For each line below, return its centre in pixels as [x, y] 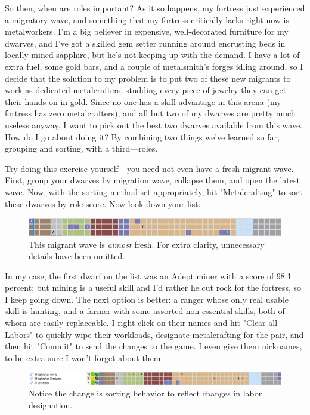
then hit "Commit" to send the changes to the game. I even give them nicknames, [154, 346]
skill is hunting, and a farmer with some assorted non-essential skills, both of [145, 311]
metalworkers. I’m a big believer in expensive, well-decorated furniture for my [147, 31]
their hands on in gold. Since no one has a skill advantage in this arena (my [143, 101]
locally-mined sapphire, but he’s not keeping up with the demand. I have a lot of [152, 55]
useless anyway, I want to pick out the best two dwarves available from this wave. [154, 124]
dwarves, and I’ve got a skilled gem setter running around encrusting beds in [145, 43]
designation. [51, 405]
